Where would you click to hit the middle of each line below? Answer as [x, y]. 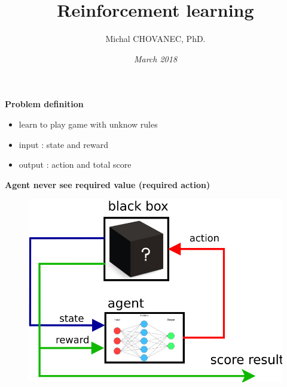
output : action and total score [75, 164]
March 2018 [155, 58]
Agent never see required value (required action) [108, 184]
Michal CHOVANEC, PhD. [155, 39]
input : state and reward [63, 144]
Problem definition [44, 104]
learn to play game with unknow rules [88, 124]
